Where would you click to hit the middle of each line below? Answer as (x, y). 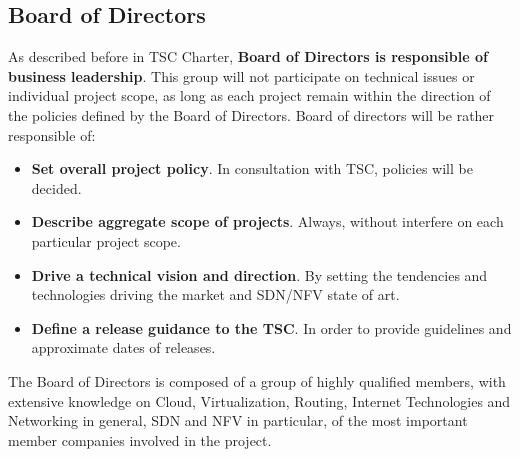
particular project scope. (106, 240)
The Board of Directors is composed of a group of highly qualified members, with (257, 380)
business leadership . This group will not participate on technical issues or (241, 75)
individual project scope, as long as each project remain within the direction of (249, 95)
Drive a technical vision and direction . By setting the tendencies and (259, 274)
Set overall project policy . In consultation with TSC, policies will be (252, 168)
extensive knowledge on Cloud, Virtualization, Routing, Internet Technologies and (259, 400)
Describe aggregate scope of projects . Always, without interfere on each (267, 221)
